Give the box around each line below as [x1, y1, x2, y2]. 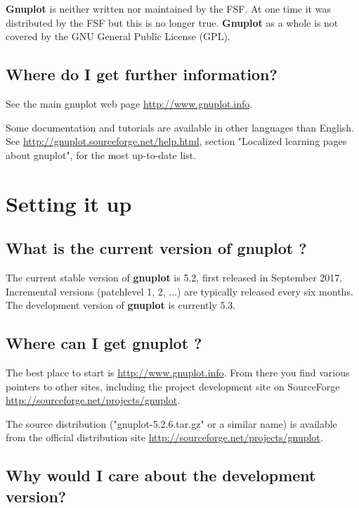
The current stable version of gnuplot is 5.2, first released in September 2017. [6, 269, 343, 284]
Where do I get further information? [6, 63, 278, 85]
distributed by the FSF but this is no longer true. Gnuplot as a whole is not [6, 15, 339, 30]
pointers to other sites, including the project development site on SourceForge [6, 379, 340, 393]
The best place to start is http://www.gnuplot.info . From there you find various [6, 364, 350, 379]
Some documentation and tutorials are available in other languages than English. [6, 120, 355, 134]
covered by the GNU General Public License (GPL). [6, 29, 230, 44]
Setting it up [6, 189, 132, 217]
